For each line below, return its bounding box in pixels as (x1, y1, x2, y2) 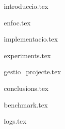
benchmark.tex (4, 99, 48, 109)
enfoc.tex (4, 17, 31, 27)
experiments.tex (4, 50, 51, 60)
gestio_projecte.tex (4, 66, 61, 77)
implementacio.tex (4, 34, 58, 44)
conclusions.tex (4, 83, 49, 93)
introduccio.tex (4, 1, 49, 11)
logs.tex (4, 116, 27, 126)
